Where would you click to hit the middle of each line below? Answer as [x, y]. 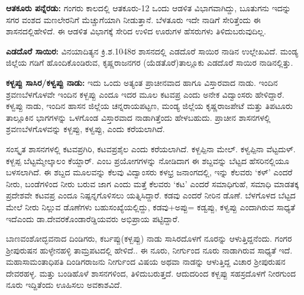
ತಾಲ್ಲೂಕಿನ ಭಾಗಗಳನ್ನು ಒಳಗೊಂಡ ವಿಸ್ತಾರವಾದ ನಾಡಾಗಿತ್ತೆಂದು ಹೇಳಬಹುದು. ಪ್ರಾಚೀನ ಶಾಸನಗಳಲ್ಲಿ [138, 117]
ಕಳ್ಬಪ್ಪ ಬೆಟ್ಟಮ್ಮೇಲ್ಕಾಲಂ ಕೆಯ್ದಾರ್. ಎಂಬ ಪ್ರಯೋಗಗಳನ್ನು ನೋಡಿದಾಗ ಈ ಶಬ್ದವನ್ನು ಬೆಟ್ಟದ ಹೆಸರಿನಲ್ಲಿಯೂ [148, 160]
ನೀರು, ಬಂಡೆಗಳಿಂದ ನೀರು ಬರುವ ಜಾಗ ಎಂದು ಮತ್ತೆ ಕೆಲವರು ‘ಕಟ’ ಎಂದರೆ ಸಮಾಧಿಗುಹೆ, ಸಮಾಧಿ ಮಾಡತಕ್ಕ [153, 183]
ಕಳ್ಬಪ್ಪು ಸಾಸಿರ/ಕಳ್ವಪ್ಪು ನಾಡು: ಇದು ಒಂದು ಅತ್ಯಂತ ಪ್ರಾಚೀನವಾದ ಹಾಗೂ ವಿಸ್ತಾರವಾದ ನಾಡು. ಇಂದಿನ [142, 82]
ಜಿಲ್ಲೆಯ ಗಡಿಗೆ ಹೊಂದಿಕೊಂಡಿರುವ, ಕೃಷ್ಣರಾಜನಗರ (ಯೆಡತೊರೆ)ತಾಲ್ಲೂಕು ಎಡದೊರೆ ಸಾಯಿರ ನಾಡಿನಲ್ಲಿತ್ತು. [150, 62]
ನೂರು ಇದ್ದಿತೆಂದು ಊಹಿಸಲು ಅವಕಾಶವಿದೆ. [64, 285]
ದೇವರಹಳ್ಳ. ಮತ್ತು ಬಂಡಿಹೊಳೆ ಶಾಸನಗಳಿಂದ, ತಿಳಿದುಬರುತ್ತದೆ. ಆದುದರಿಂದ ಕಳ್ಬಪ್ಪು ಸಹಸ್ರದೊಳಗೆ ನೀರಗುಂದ [151, 273]
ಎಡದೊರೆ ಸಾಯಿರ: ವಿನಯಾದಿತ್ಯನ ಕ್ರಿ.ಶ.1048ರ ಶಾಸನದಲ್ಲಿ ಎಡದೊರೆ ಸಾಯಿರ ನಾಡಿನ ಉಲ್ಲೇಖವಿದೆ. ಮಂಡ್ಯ [152, 51]
